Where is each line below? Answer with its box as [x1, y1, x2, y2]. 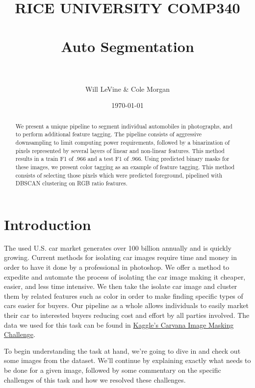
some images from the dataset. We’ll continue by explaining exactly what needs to [4, 355, 251, 365]
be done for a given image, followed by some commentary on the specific [4, 364, 221, 375]
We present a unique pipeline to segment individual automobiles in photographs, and [15, 122, 232, 130]
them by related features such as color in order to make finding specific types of [4, 290, 243, 301]
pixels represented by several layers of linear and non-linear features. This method [15, 146, 225, 155]
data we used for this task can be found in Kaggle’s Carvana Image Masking [4, 319, 234, 330]
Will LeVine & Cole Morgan [85, 83, 170, 94]
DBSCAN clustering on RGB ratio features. [15, 179, 127, 187]
